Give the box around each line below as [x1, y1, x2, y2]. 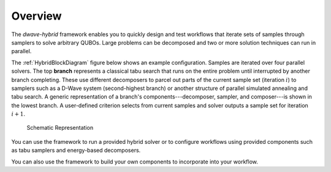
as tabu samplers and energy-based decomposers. [11, 147, 141, 154]
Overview [11, 9, 62, 23]
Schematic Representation [26, 124, 94, 132]
